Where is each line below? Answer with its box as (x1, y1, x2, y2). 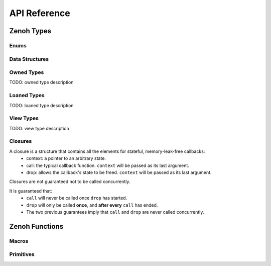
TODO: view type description (9, 125, 70, 131)
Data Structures (9, 55, 49, 62)
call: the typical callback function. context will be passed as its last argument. (26, 162, 189, 168)
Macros (9, 237, 29, 244)
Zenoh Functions (9, 222, 64, 231)
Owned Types (9, 69, 44, 76)
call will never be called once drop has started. (26, 195, 127, 201)
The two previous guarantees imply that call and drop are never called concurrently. (26, 209, 204, 215)
